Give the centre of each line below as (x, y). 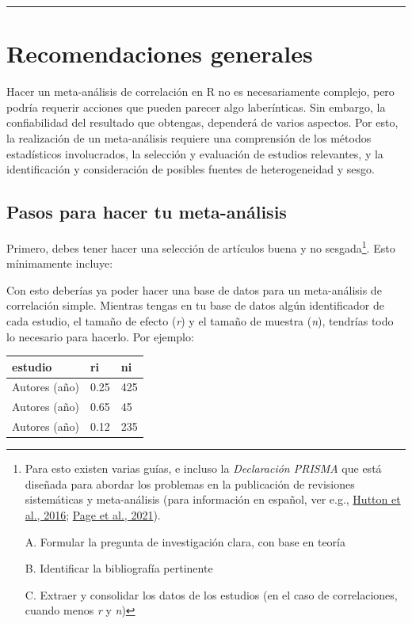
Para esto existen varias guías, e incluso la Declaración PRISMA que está (203, 468)
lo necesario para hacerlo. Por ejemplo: (100, 336)
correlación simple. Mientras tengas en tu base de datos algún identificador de (195, 305)
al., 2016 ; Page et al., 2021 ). (93, 515)
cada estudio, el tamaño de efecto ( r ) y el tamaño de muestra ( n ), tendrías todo (200, 320)
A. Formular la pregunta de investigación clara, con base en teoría (185, 541)
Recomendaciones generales (160, 53)
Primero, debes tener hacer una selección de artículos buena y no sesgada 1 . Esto (201, 246)
